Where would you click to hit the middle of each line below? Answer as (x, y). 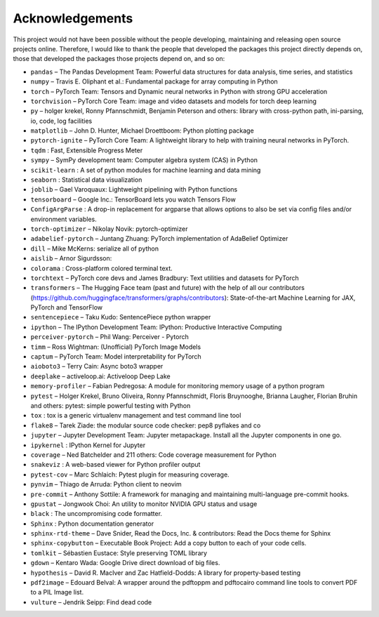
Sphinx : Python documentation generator (92, 524)
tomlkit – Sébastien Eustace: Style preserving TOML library (119, 553)
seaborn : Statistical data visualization (86, 180)
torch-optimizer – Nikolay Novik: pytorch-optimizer (109, 229)
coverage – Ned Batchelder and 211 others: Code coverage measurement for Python (153, 455)
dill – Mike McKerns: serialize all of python (95, 248)
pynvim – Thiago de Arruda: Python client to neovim (106, 484)
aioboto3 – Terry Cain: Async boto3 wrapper (97, 366)
